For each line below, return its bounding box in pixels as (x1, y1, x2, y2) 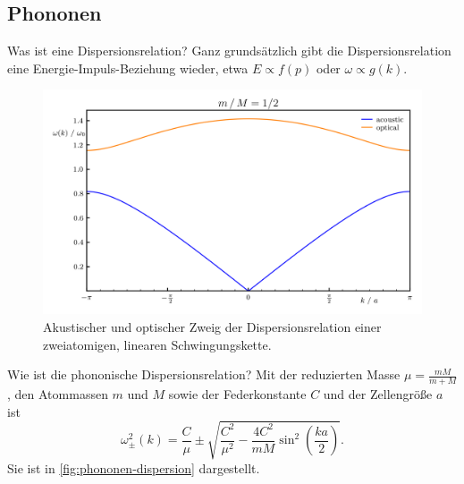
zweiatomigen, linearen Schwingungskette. (43, 335, 272, 353)
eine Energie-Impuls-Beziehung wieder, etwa (7, 58, 249, 77)
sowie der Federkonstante (168, 384, 307, 403)
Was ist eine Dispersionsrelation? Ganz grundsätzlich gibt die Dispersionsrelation (7, 41, 451, 60)
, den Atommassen (7, 384, 108, 403)
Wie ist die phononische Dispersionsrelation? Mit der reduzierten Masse (7, 365, 401, 384)
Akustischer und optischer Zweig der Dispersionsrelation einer (43, 317, 382, 335)
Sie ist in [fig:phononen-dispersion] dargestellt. (7, 458, 260, 477)
